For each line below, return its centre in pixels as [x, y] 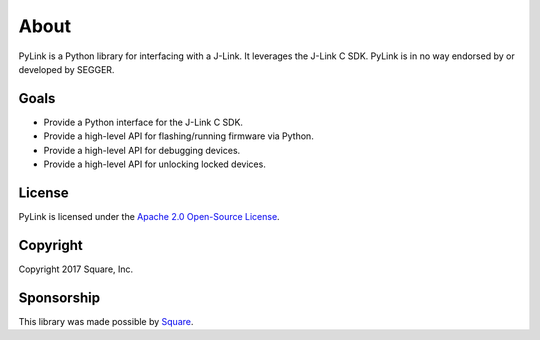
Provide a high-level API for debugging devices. [142, 150]
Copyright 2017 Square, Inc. [76, 269]
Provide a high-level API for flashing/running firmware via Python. [178, 136]
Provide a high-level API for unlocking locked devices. [155, 164]
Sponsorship [59, 297]
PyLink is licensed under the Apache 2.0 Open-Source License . [149, 216]
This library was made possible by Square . [106, 321]
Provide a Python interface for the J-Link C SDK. [143, 122]
